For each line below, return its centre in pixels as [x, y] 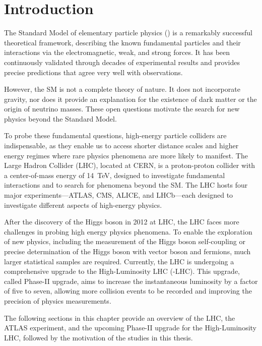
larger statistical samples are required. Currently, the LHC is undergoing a [119, 261]
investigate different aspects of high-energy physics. [83, 205]
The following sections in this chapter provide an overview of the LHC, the [120, 318]
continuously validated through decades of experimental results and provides [122, 62]
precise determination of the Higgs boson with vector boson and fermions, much [127, 251]
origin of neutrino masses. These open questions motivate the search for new [122, 109]
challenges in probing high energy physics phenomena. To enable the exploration [128, 231]
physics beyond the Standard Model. [60, 118]
